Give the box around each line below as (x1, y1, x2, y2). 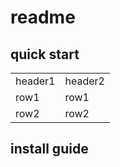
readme (10, 6, 76, 29)
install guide (10, 141, 89, 158)
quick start (10, 46, 80, 63)
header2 (64, 74, 105, 88)
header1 (15, 74, 56, 88)
